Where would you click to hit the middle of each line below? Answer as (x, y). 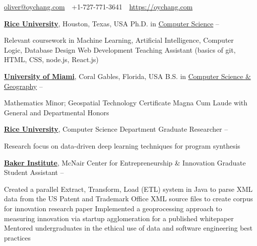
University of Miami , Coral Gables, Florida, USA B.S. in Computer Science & (128, 76)
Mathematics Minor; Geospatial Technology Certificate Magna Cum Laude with (126, 103)
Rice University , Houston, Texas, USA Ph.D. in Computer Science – (112, 23)
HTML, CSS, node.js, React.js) (51, 59)
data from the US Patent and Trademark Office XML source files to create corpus (128, 199)
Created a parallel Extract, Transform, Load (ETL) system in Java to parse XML (128, 189)
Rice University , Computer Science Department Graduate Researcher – (116, 129)
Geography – (23, 86)
